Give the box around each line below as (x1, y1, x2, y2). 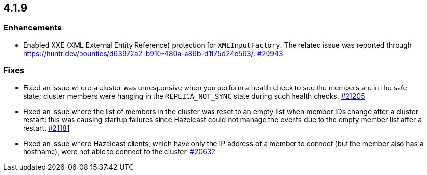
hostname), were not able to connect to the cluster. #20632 (23, 147, 215, 156)
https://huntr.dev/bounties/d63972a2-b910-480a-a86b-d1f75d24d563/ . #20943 (23, 49, 283, 58)
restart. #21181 (23, 123, 70, 132)
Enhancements (3, 23, 62, 33)
